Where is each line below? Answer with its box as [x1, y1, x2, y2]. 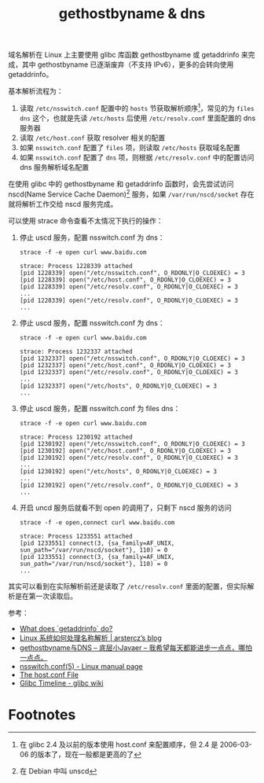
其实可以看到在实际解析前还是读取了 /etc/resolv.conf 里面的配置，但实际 [8, 581, 247, 590]
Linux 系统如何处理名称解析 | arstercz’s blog [19, 633, 163, 642]
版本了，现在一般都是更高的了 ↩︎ [37, 750, 142, 759]
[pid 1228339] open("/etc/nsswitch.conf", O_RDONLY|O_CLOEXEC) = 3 [19, 269, 245, 277]
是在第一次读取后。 [14, 591, 77, 601]
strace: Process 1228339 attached [19, 262, 133, 270]
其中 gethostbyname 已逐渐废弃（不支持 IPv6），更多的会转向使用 [21, 60, 234, 69]
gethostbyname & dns [58, 5, 206, 23]
